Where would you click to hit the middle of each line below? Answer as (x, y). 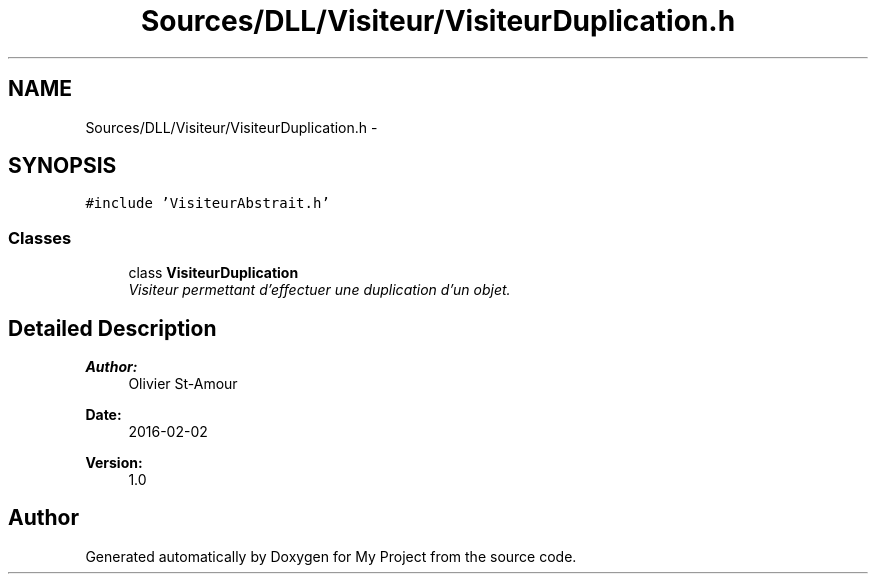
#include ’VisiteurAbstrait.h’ (207, 203)
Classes (40, 237)
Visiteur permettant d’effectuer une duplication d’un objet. (319, 290)
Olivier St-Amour (183, 384)
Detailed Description (112, 328)
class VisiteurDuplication (213, 273)
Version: (114, 463)
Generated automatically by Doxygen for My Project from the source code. (331, 556)
